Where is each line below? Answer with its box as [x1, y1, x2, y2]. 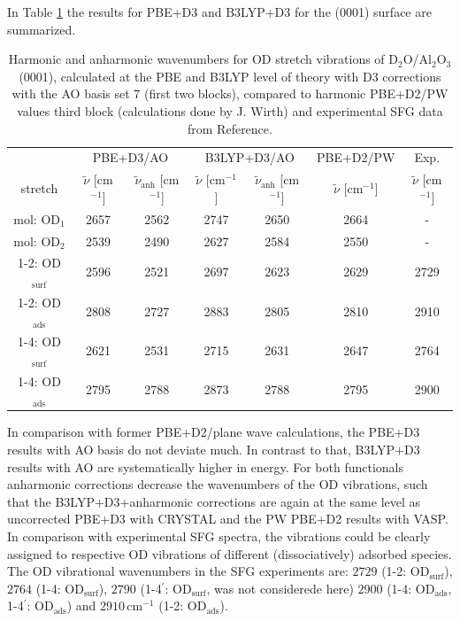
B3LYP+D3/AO [204, 148, 295, 167]
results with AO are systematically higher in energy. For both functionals [7, 457, 404, 476]
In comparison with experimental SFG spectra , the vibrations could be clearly [7, 526, 431, 545]
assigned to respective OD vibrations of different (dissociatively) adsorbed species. [7, 544, 452, 563]
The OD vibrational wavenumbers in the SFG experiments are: [7, 562, 349, 580]
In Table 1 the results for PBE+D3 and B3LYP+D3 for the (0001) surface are [7, 3, 432, 20]
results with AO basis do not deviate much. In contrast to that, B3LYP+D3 [7, 439, 420, 458]
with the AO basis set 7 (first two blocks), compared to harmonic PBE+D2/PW [11, 84, 448, 103]
